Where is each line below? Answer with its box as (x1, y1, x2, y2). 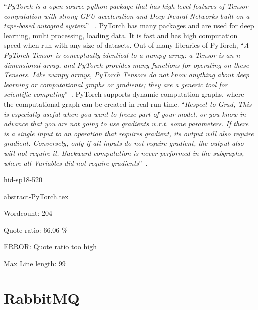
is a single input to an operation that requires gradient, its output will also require (4, 128, 254, 138)
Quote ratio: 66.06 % (4, 224, 68, 235)
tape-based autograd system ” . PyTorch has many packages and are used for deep (4, 20, 254, 31)
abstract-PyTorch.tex (4, 191, 69, 201)
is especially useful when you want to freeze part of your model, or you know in (4, 108, 246, 119)
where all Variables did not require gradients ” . (4, 157, 148, 168)
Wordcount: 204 (4, 208, 52, 218)
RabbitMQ (4, 287, 80, 308)
